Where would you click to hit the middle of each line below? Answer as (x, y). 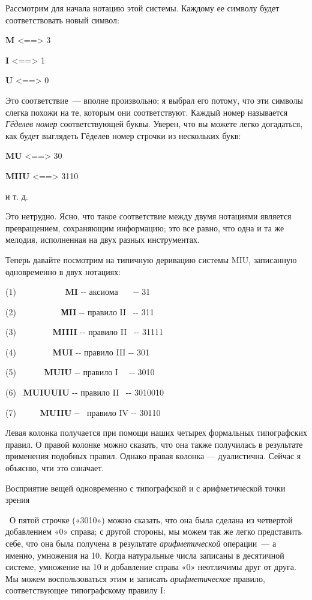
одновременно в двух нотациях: (63, 271)
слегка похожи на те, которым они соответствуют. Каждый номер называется (147, 112)
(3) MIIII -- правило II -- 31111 (84, 332)
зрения (18, 500)
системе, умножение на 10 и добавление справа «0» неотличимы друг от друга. (151, 567)
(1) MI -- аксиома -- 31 (78, 292)
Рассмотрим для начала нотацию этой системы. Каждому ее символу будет (142, 8)
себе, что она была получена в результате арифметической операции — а (141, 543)
